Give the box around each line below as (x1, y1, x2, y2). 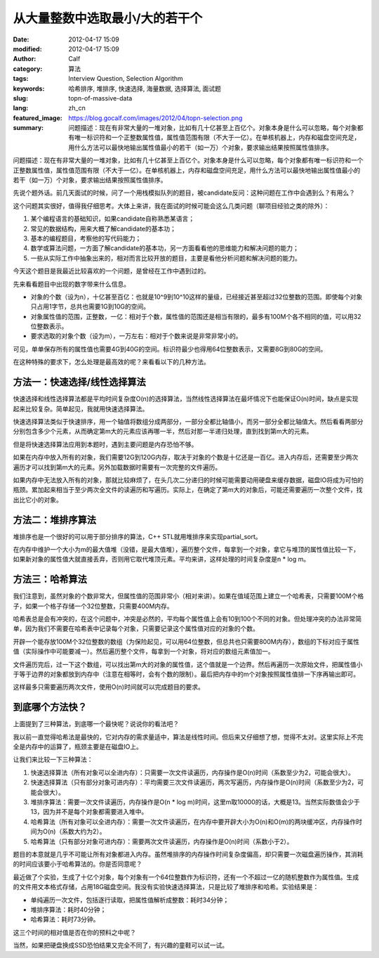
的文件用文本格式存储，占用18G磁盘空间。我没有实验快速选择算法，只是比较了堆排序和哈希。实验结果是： (13, 883, 319, 891)
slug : (13, 93, 28, 102)
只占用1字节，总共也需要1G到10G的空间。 (30, 302, 150, 311)
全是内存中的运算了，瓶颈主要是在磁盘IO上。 (13, 742, 143, 751)
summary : (13, 124, 44, 132)
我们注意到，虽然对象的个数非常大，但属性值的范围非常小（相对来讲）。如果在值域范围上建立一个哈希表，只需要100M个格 (13, 592, 364, 600)
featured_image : (13, 113, 62, 122)
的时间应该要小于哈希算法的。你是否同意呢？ (13, 860, 142, 868)
